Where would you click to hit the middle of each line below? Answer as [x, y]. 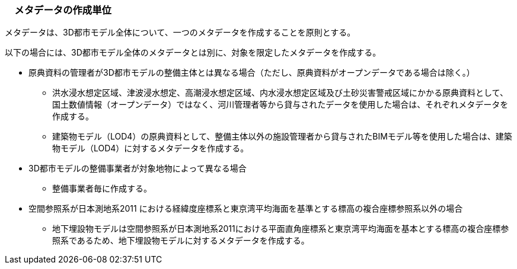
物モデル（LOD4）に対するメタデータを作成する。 [151, 148]
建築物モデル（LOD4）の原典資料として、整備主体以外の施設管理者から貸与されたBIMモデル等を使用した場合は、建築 [282, 137]
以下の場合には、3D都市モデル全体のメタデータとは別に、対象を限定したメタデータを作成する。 [193, 53]
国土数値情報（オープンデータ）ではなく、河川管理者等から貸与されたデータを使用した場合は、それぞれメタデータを [280, 105]
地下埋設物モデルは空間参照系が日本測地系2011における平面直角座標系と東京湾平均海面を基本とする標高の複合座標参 [281, 229]
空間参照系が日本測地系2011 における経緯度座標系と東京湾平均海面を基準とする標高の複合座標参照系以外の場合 [246, 209]
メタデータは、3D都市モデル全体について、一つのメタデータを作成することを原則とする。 [180, 33]
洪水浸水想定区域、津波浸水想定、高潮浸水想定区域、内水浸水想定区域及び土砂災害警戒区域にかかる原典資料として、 [280, 93]
